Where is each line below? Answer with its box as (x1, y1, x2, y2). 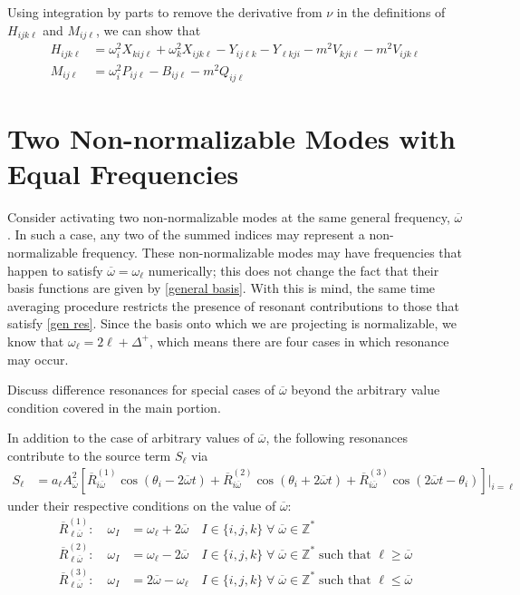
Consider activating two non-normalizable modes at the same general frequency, (7, 207, 450, 226)
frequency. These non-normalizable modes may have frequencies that (82, 243, 463, 262)
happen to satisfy (7, 260, 103, 279)
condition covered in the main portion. (7, 397, 221, 416)
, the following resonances (265, 428, 409, 447)
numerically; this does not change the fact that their (148, 260, 439, 279)
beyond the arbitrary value (291, 380, 440, 399)
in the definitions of (336, 3, 446, 21)
